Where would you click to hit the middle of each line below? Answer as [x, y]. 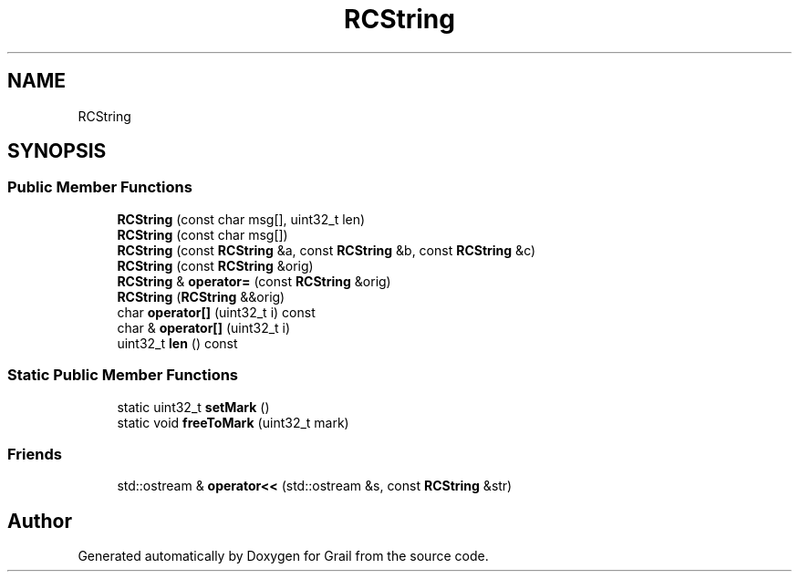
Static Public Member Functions [123, 375]
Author [40, 521]
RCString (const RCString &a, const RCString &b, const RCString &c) [327, 250]
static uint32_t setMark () [193, 407]
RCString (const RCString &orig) [215, 265]
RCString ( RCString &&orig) [201, 296]
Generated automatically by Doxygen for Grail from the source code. [283, 556]
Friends [35, 454]
